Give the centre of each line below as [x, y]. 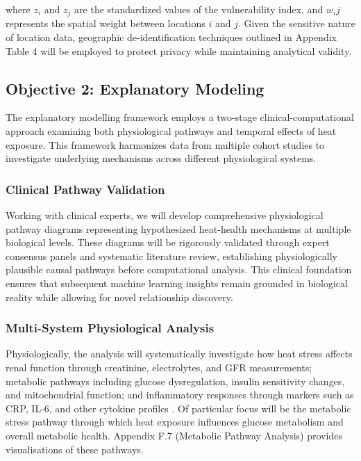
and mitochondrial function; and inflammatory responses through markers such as [180, 395]
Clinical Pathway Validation [85, 189]
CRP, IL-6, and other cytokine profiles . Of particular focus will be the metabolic [178, 408]
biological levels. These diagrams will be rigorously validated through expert [168, 242]
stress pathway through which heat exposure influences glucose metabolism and [175, 422]
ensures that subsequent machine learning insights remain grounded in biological [177, 283]
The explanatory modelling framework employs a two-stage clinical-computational [180, 117]
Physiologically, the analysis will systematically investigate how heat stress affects [179, 354]
